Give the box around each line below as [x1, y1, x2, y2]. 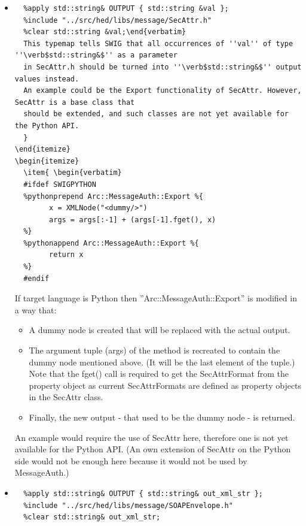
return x [49, 250, 84, 259]
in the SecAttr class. [29, 391, 103, 403]
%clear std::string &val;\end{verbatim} [23, 28, 186, 37]
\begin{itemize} [14, 156, 79, 165]
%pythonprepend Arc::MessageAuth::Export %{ [23, 192, 203, 201]
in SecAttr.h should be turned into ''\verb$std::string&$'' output [23, 62, 302, 71]
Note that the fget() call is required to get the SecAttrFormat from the [29, 367, 289, 380]
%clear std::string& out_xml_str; [23, 513, 161, 522]
